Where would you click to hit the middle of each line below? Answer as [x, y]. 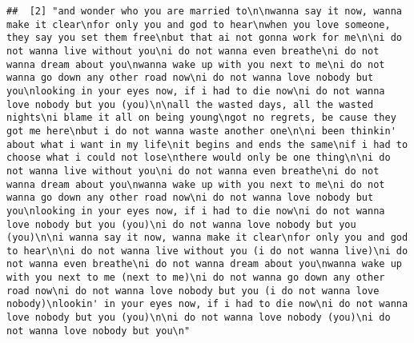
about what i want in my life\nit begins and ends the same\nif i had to [207, 144]
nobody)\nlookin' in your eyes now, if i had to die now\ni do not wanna [207, 304]
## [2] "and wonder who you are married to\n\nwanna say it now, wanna [204, 11]
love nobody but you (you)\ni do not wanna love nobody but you [181, 224]
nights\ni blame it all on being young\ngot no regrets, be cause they [201, 118]
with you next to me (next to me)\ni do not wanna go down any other [196, 278]
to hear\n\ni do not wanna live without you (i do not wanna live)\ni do [207, 251]
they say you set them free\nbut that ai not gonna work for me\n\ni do [204, 38]
